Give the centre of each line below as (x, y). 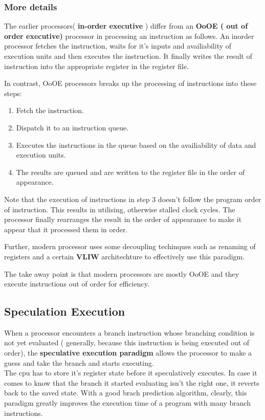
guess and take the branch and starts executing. (79, 362)
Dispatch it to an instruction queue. (72, 127)
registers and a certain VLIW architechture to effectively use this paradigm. (125, 256)
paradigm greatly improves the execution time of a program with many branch (128, 403)
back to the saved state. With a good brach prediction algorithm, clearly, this (126, 393)
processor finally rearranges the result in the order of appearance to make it (123, 219)
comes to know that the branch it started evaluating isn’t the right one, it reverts (132, 382)
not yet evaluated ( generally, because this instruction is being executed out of (127, 342)
